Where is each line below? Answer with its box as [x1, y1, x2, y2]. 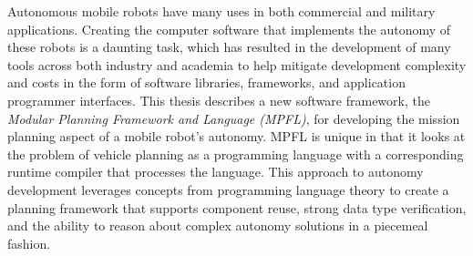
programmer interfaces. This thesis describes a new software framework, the [7, 90, 430, 109]
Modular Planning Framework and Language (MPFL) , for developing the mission [7, 108, 460, 128]
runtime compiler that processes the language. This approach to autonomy [7, 162, 424, 181]
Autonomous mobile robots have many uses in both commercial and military [7, 2, 436, 20]
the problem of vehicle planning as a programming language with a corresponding [7, 144, 464, 163]
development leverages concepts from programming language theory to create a [7, 179, 449, 199]
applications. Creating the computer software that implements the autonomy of [7, 19, 451, 38]
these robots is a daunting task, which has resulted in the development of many [7, 37, 451, 56]
